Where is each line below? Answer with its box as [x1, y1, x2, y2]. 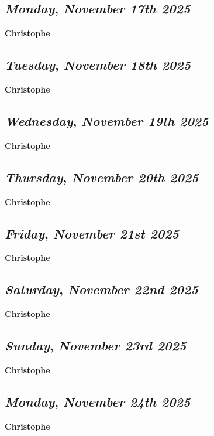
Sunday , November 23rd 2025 [5, 336, 187, 355]
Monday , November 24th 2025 [5, 392, 191, 410]
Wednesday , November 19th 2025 [5, 111, 209, 130]
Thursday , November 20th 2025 [5, 168, 199, 186]
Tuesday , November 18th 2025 [5, 56, 191, 74]
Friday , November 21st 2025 [5, 224, 180, 242]
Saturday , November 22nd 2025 [5, 280, 198, 298]
